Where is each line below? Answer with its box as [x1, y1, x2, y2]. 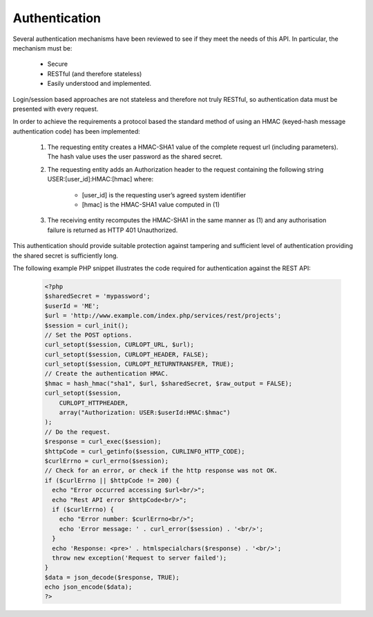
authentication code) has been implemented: [12, 127, 141, 135]
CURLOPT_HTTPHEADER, [59, 399, 129, 406]
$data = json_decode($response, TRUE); [44, 573, 180, 581]
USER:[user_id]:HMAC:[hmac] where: [47, 175, 154, 184]
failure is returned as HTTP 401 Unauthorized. [47, 226, 178, 234]
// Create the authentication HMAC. [44, 370, 169, 377]
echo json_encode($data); [44, 583, 133, 591]
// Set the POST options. [44, 331, 133, 339]
